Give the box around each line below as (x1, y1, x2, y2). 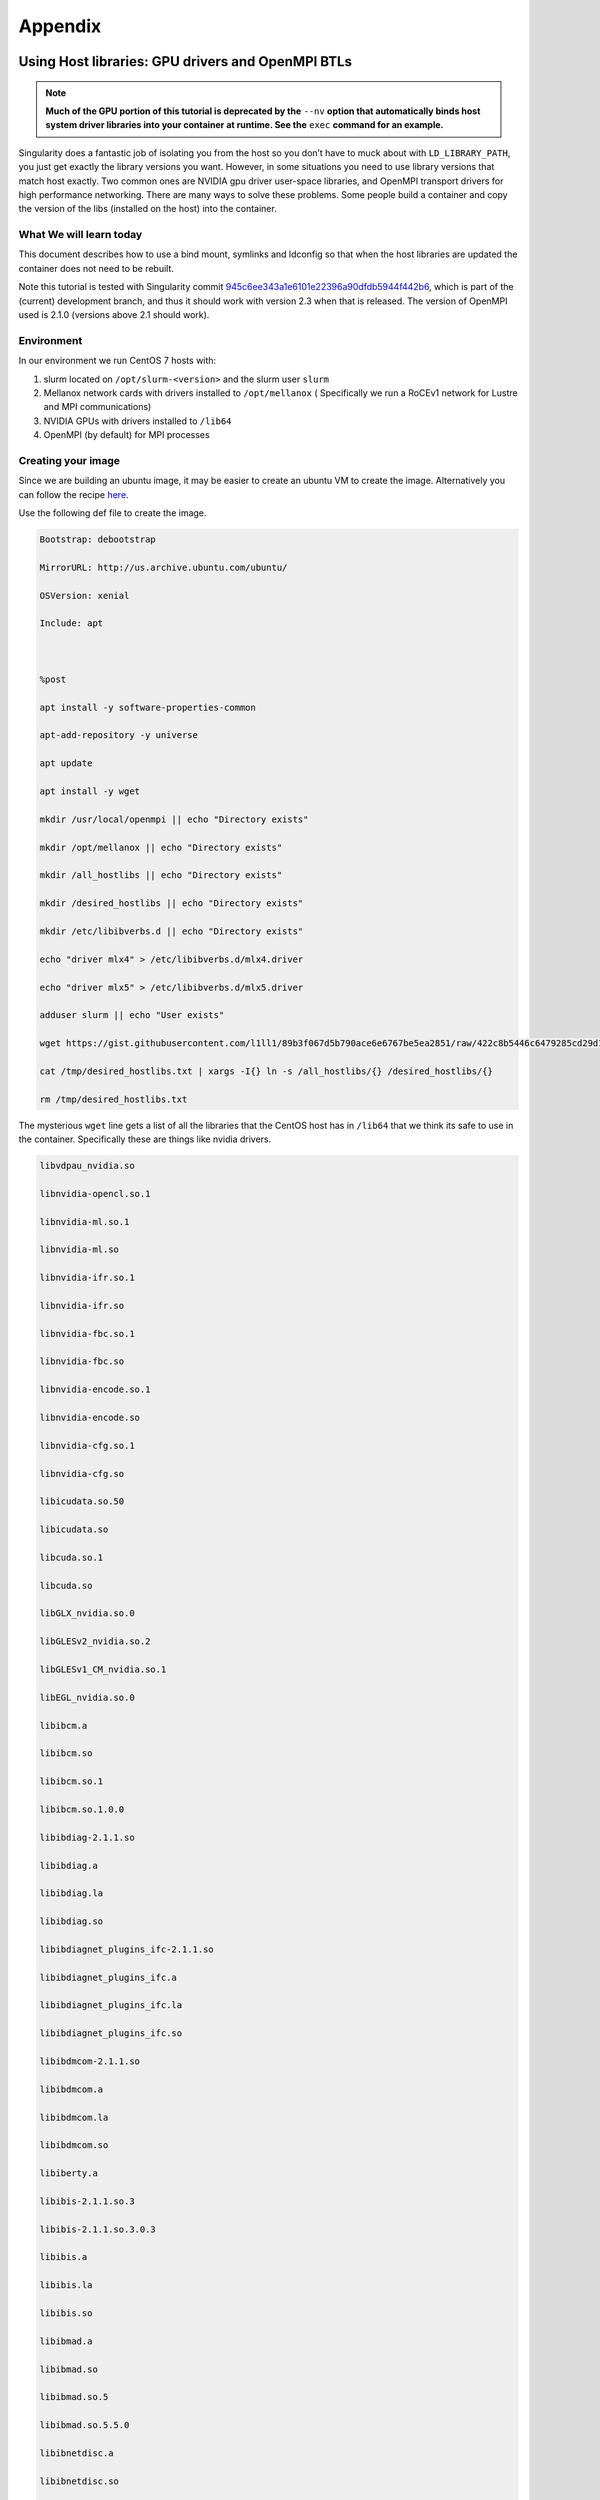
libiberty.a (39, 2168, 99, 2179)
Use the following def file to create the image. (18, 507, 207, 519)
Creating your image (18, 453, 120, 467)
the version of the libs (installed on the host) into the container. (18, 203, 277, 215)
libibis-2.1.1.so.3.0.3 (39, 2223, 157, 2235)
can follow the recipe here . (18, 488, 129, 500)
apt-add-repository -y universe (39, 730, 199, 741)
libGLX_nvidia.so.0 (39, 1608, 135, 1619)
